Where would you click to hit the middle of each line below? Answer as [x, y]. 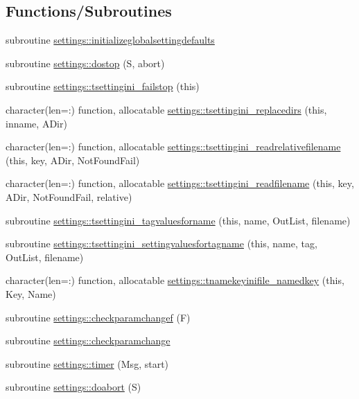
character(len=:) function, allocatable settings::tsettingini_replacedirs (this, [166, 109]
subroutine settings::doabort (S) [73, 387]
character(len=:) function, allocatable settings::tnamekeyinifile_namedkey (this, [175, 280]
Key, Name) [31, 293]
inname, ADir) [36, 123]
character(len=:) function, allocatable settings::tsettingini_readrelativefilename [173, 147]
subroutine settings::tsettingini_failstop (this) [103, 86]
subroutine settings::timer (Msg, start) [87, 363]
